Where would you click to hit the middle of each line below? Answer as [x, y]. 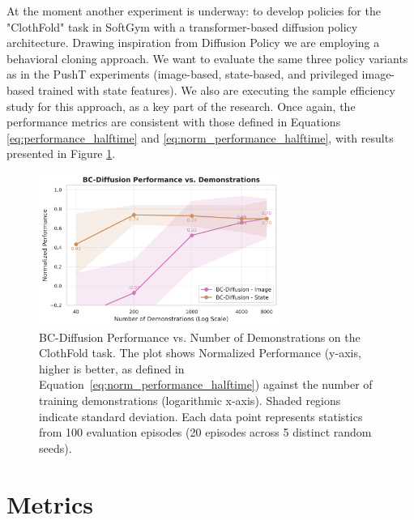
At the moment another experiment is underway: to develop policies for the [194, 11]
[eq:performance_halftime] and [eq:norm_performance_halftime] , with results [200, 137]
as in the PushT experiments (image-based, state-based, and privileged [182, 74]
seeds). [55, 448]
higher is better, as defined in [112, 368]
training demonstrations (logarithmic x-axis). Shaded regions [190, 400]
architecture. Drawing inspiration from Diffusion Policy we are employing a [193, 43]
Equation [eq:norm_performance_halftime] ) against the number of [206, 384]
